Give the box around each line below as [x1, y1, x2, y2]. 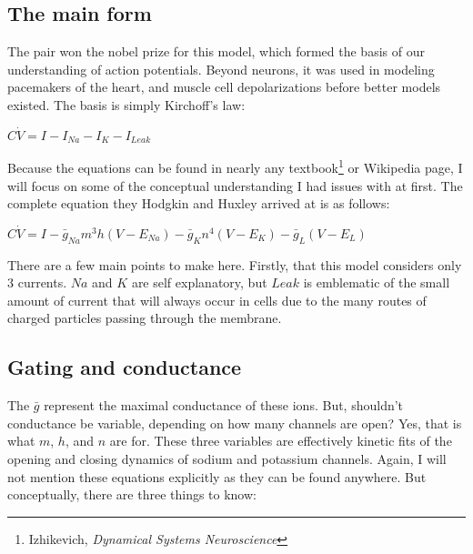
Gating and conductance [7, 353, 242, 381]
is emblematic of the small [303, 273, 450, 292]
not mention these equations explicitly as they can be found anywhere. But [7, 467, 427, 486]
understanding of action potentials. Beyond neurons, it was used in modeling [7, 59, 435, 78]
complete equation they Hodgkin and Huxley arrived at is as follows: [7, 194, 390, 213]
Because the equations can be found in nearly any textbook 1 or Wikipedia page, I [7, 156, 463, 176]
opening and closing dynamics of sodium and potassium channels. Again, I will [7, 449, 447, 468]
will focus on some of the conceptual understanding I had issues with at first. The [7, 176, 463, 195]
